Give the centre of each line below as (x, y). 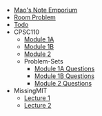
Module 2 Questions (63, 83)
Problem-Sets (43, 61)
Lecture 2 (38, 105)
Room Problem (35, 17)
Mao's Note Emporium (45, 10)
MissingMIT (30, 90)
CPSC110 (27, 32)
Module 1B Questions (64, 76)
